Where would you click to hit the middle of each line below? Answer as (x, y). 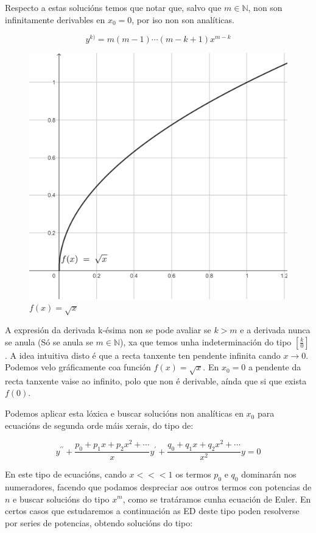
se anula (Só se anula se (49, 341)
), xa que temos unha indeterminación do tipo (206, 341)
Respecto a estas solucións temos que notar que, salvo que (113, 7)
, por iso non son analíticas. (183, 19)
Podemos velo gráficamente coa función (78, 367)
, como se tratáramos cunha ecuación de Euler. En (217, 499)
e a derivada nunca (275, 329)
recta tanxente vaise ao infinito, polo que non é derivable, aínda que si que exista (156, 380)
